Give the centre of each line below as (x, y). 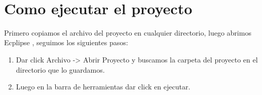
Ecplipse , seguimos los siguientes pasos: (66, 42)
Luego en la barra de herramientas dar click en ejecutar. (103, 87)
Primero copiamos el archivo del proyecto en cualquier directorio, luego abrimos (128, 32)
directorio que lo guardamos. (60, 69)
